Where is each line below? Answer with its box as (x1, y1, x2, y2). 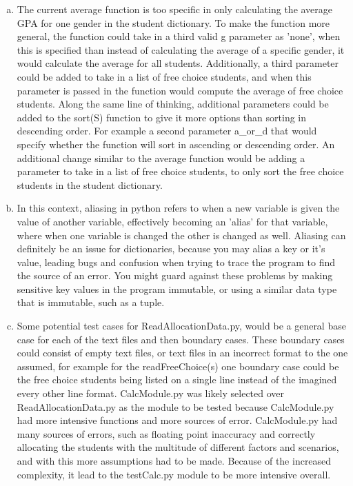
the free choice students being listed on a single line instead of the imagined (17, 372, 337, 387)
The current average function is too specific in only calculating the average (17, 2, 333, 16)
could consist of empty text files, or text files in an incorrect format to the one (17, 345, 348, 360)
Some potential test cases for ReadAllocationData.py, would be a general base (17, 318, 346, 333)
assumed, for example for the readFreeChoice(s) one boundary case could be (17, 358, 339, 373)
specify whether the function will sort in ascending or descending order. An (17, 136, 335, 151)
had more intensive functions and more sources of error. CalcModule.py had (17, 413, 338, 427)
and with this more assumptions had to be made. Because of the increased (17, 454, 332, 467)
